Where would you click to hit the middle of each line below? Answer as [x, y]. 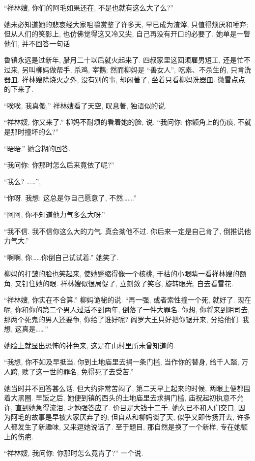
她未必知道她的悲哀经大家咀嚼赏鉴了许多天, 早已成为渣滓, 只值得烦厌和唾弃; [126, 24]
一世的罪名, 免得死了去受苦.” [88, 372]
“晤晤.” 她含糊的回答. [37, 148]
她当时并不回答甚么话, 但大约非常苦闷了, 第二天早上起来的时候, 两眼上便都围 [127, 388]
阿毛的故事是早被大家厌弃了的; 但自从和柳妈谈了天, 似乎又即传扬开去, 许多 [130, 417]
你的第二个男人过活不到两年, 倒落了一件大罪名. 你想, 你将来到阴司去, [139, 310]
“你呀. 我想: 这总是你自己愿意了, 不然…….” [70, 198]
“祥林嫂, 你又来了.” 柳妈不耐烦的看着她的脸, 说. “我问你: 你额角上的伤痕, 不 [124, 122]
